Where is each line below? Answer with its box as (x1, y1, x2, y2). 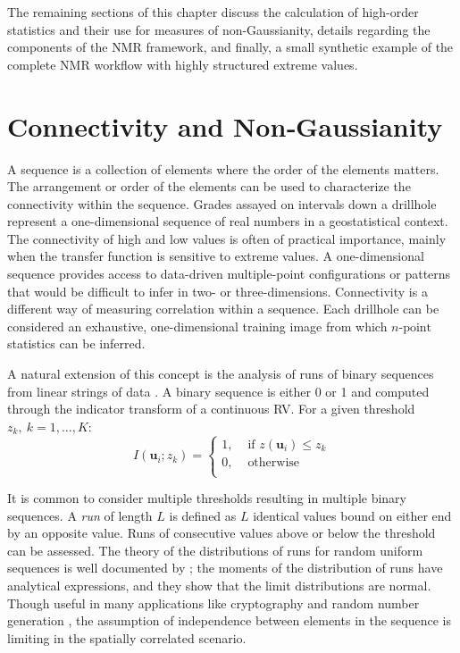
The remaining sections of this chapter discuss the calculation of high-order (7, 3, 419, 21)
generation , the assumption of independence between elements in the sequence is (7, 611, 451, 630)
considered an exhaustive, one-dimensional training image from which (7, 316, 388, 335)
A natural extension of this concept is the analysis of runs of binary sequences (7, 364, 434, 383)
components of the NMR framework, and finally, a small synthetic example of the (7, 38, 454, 56)
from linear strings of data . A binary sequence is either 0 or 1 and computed (7, 381, 430, 400)
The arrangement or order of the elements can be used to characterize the (7, 177, 411, 196)
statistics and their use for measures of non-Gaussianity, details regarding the (7, 20, 431, 38)
